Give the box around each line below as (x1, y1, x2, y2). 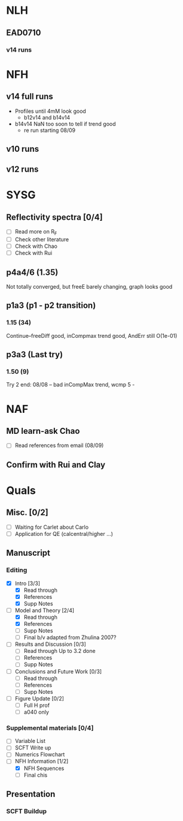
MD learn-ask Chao (6, 426, 80, 436)
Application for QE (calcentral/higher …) (14, 530, 114, 537)
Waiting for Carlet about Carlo (14, 523, 89, 531)
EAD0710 (6, 28, 41, 38)
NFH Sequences (23, 765, 65, 772)
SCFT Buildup (6, 807, 47, 815)
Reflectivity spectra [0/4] (6, 212, 103, 222)
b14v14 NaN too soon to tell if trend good (14, 120, 116, 127)
